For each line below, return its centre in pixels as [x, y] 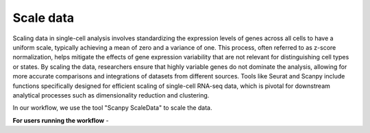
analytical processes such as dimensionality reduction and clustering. [111, 95]
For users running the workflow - [61, 120]
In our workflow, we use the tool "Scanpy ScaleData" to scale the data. [112, 108]
